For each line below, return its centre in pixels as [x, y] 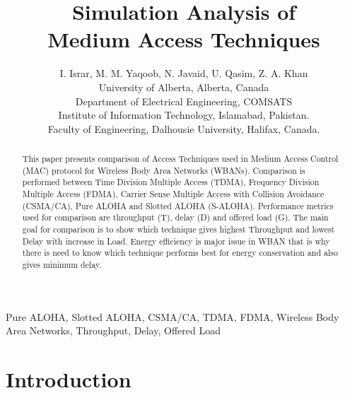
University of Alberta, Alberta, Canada [184, 87]
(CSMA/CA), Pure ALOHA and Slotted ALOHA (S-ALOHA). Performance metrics [178, 205]
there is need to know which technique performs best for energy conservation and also [180, 253]
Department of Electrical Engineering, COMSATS [184, 101]
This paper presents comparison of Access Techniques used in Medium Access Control [180, 159]
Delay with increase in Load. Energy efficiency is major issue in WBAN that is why [176, 241]
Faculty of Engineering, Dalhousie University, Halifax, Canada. [184, 128]
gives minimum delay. [62, 264]
